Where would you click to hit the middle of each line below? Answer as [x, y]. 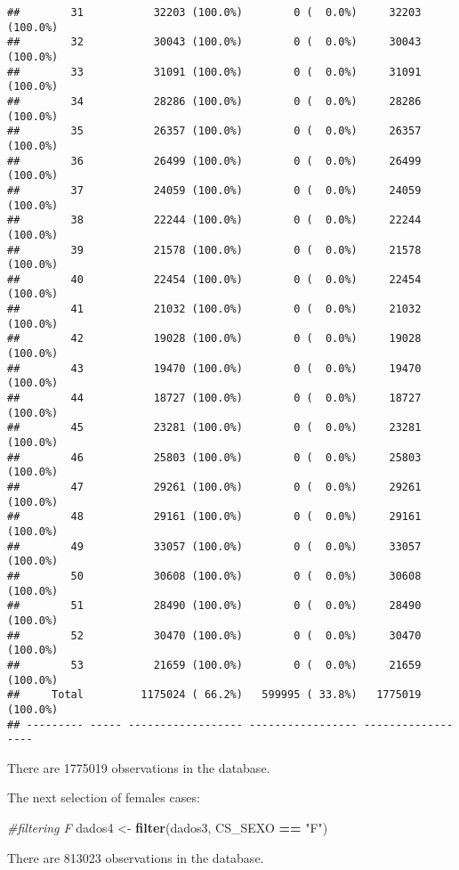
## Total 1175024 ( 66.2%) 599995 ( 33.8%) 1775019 [214, 695]
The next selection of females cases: [104, 797]
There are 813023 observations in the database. [136, 857]
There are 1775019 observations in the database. [139, 767]
